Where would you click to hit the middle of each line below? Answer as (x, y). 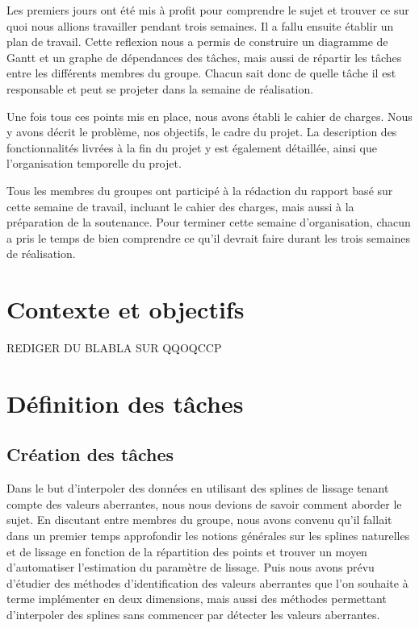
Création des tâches (90, 454)
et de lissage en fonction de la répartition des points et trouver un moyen (187, 551)
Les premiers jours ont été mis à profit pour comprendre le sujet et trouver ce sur (208, 10)
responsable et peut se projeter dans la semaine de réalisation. (160, 88)
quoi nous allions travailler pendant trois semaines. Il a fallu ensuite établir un (200, 25)
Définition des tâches (125, 403)
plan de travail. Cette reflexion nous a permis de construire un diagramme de (197, 42)
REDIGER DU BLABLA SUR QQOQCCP (114, 348)
